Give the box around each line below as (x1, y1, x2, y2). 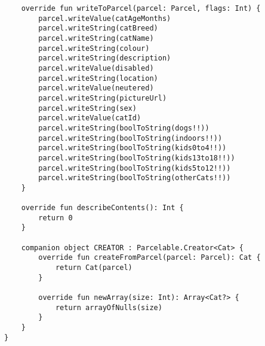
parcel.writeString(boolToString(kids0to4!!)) (38, 144, 227, 153)
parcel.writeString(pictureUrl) (38, 93, 167, 102)
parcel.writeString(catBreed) (38, 24, 158, 33)
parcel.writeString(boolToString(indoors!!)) (38, 133, 223, 142)
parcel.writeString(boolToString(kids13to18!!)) (38, 153, 235, 162)
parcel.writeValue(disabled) (38, 63, 154, 72)
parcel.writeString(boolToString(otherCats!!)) (38, 174, 231, 183)
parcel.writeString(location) (38, 74, 158, 83)
